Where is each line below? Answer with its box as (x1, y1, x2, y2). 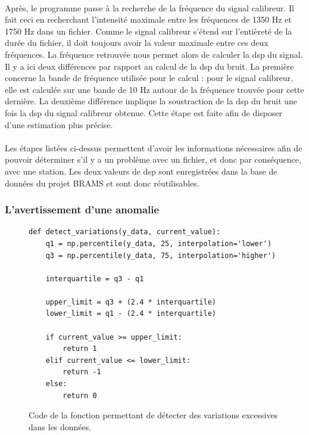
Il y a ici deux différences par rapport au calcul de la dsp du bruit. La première (5, 60, 294, 72)
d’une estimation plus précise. (5, 118, 113, 130)
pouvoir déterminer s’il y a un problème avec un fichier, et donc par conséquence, (5, 153, 301, 166)
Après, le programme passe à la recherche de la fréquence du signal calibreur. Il (5, 1, 294, 14)
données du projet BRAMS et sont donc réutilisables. (5, 176, 199, 189)
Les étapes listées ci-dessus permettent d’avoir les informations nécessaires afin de (5, 141, 302, 154)
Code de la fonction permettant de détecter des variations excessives (29, 409, 278, 421)
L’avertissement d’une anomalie (5, 202, 160, 217)
